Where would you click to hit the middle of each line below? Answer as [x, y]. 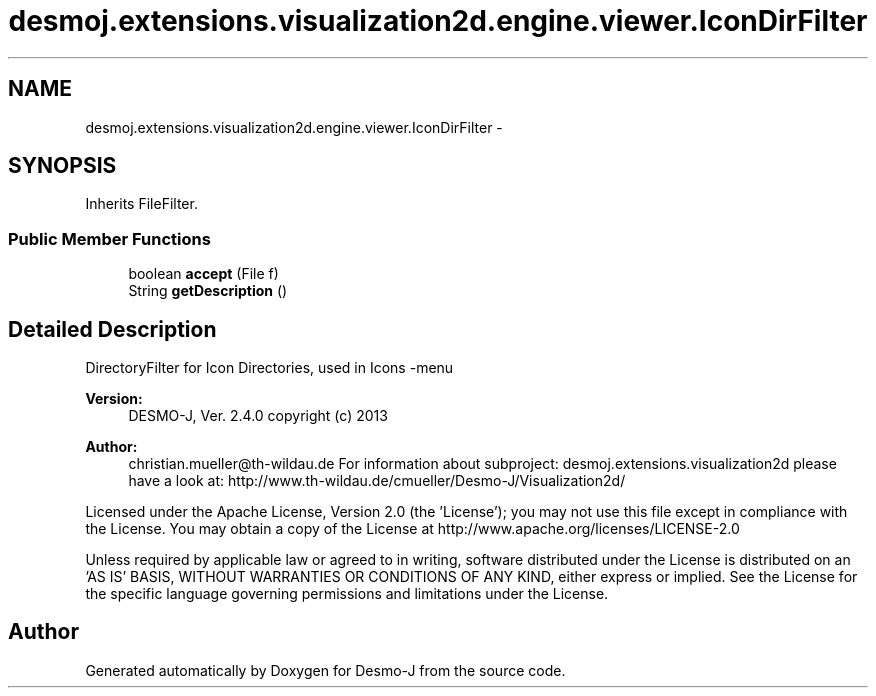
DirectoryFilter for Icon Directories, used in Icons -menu [269, 368]
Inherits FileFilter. [141, 204]
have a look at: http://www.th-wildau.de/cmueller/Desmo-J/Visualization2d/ [377, 481]
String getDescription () [208, 291]
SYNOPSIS [62, 166]
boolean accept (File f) [203, 274]
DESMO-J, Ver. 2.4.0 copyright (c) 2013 [258, 416]
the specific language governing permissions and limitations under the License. [347, 594]
